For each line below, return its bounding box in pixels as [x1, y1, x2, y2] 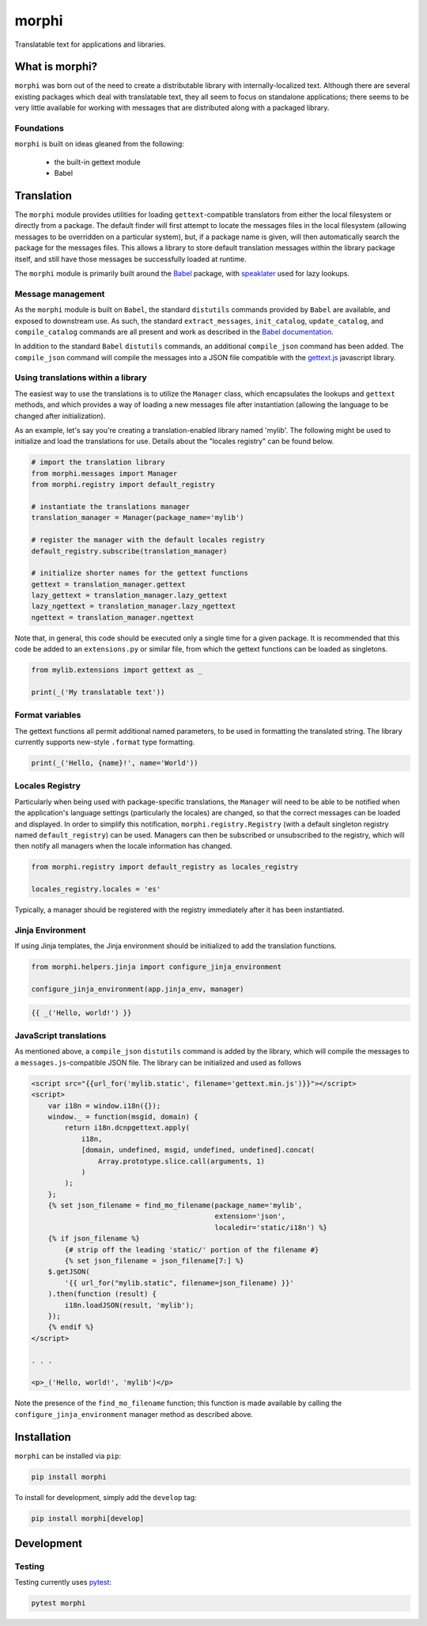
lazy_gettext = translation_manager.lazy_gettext [31, 591, 228, 600]
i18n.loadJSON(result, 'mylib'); [64, 1301, 195, 1309]
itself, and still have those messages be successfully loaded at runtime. [14, 254, 247, 264]
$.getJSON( [47, 1267, 90, 1276]
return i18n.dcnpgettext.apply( [64, 1123, 190, 1132]
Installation [14, 1430, 71, 1444]
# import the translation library [31, 458, 165, 467]
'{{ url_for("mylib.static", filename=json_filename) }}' [64, 1278, 294, 1287]
